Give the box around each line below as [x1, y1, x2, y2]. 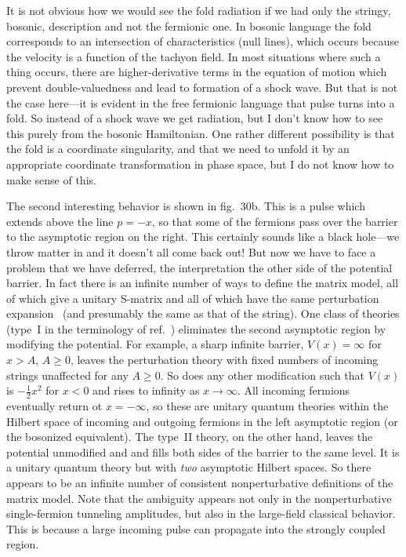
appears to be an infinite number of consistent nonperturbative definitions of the [6, 475, 393, 491]
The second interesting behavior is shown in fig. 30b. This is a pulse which [6, 198, 365, 214]
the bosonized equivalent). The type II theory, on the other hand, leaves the [6, 428, 373, 445]
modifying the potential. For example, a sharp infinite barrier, [6, 336, 304, 352]
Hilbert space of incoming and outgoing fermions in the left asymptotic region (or [6, 413, 398, 429]
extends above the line [6, 213, 114, 229]
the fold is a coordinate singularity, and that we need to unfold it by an [6, 140, 350, 157]
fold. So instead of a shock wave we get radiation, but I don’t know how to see [6, 110, 383, 126]
